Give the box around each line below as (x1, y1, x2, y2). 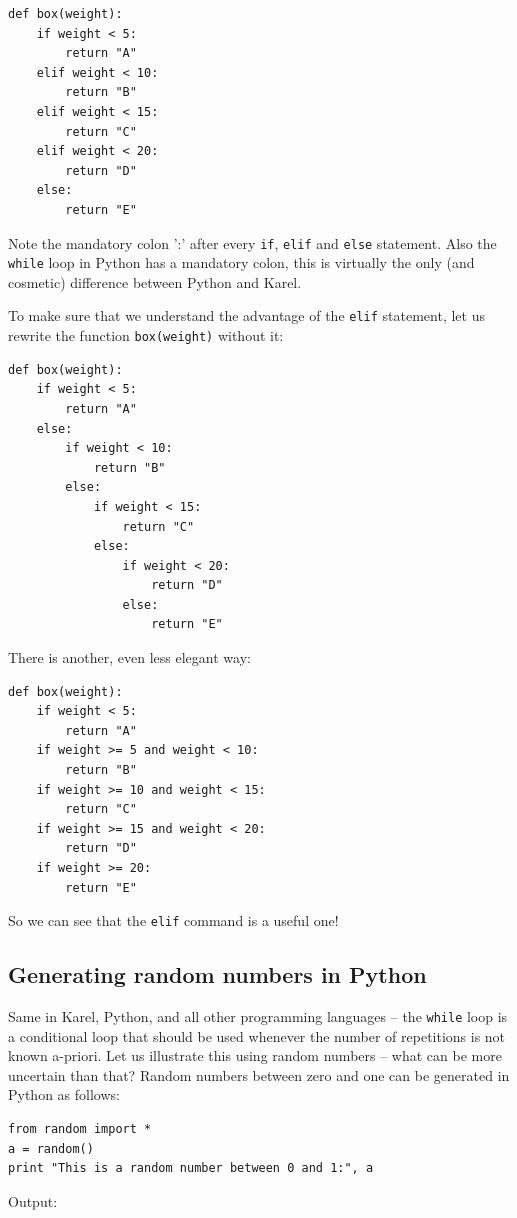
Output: (8, 1190, 58, 1211)
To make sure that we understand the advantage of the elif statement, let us (8, 305, 485, 326)
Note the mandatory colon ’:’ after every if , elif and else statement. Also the (8, 232, 497, 253)
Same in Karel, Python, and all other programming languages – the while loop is (8, 1006, 508, 1027)
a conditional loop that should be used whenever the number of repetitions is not (8, 1025, 506, 1046)
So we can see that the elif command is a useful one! (8, 910, 339, 931)
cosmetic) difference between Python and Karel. (8, 271, 302, 292)
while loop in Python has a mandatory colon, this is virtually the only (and (8, 252, 475, 273)
